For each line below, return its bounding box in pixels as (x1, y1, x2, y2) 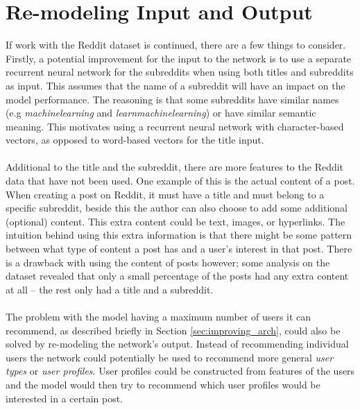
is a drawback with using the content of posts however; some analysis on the (6, 255, 330, 269)
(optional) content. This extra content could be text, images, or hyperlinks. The (6, 214, 345, 228)
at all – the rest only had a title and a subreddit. (6, 282, 214, 296)
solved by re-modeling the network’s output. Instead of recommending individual (6, 336, 349, 351)
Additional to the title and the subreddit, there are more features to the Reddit (6, 160, 344, 174)
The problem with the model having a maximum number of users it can (6, 309, 311, 323)
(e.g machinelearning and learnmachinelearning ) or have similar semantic (6, 105, 316, 120)
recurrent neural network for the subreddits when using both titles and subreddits (6, 65, 354, 79)
